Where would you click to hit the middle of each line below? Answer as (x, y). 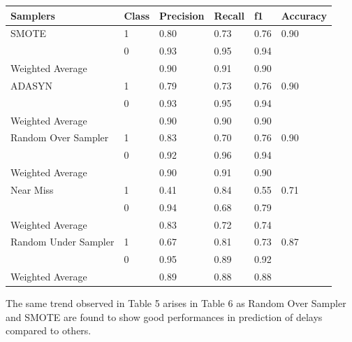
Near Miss (32, 189)
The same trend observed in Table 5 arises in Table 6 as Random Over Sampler (176, 303)
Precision (182, 15)
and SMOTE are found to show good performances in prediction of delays (164, 316)
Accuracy (304, 15)
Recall (229, 15)
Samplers (33, 15)
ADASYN (32, 85)
